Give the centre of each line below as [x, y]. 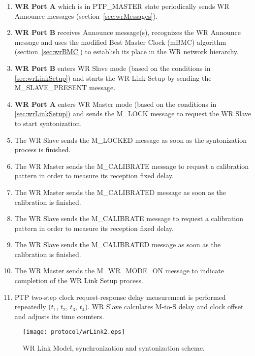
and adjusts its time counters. [59, 316]
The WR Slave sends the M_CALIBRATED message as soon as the [117, 244]
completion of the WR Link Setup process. [79, 280]
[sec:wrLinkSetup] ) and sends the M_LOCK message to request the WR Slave [133, 113]
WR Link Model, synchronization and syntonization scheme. [114, 348]
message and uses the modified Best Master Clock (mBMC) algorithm [120, 42]
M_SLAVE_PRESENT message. [65, 87]
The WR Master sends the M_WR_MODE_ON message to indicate [119, 271]
